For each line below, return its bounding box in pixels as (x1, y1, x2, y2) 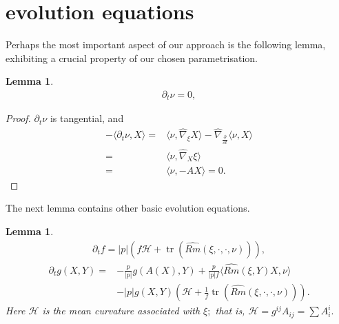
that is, (215, 303, 245, 318)
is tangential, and (50, 111, 124, 125)
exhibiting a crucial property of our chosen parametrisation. (6, 50, 258, 65)
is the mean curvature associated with (42, 303, 201, 318)
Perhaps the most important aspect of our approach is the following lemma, (6, 37, 326, 52)
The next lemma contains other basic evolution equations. (6, 201, 250, 215)
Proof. (6, 111, 31, 125)
